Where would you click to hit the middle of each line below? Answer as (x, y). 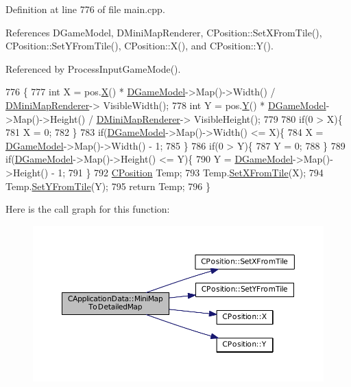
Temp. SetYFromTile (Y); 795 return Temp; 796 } (108, 186)
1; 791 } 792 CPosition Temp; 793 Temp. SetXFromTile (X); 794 (191, 172)
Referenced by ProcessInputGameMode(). (93, 68)
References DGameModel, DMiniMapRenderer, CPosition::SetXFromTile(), (164, 32)
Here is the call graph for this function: (88, 209)
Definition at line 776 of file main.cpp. (85, 9)
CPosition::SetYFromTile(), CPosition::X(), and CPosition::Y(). (140, 46)
